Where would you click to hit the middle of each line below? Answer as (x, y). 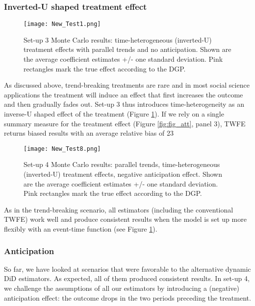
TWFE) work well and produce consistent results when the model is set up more (125, 219)
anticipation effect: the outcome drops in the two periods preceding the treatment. (127, 297)
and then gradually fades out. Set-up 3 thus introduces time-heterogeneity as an (124, 104)
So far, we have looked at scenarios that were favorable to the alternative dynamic (127, 269)
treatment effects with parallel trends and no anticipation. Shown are (127, 49)
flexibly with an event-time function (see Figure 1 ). (81, 229)
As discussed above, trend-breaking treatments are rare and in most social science (127, 85)
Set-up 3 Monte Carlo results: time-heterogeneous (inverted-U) (118, 39)
